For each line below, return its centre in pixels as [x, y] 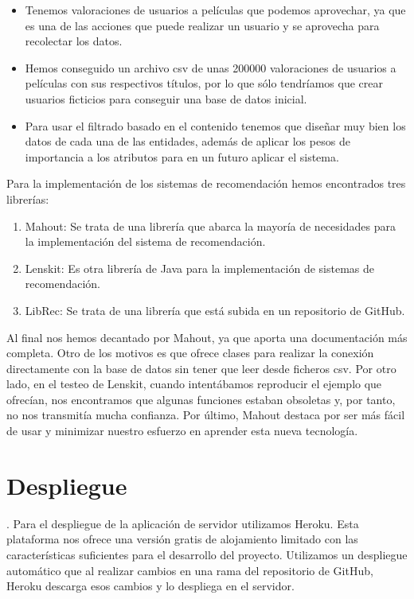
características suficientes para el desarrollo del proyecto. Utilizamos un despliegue [207, 554]
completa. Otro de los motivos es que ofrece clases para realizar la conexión [190, 353]
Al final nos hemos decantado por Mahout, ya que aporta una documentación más [207, 337]
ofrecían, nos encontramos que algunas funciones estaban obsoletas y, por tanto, [201, 399]
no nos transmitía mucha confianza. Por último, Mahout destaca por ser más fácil [206, 415]
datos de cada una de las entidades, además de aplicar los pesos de [187, 141]
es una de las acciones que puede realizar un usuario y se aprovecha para [202, 25]
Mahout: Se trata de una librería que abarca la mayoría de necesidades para [210, 226]
